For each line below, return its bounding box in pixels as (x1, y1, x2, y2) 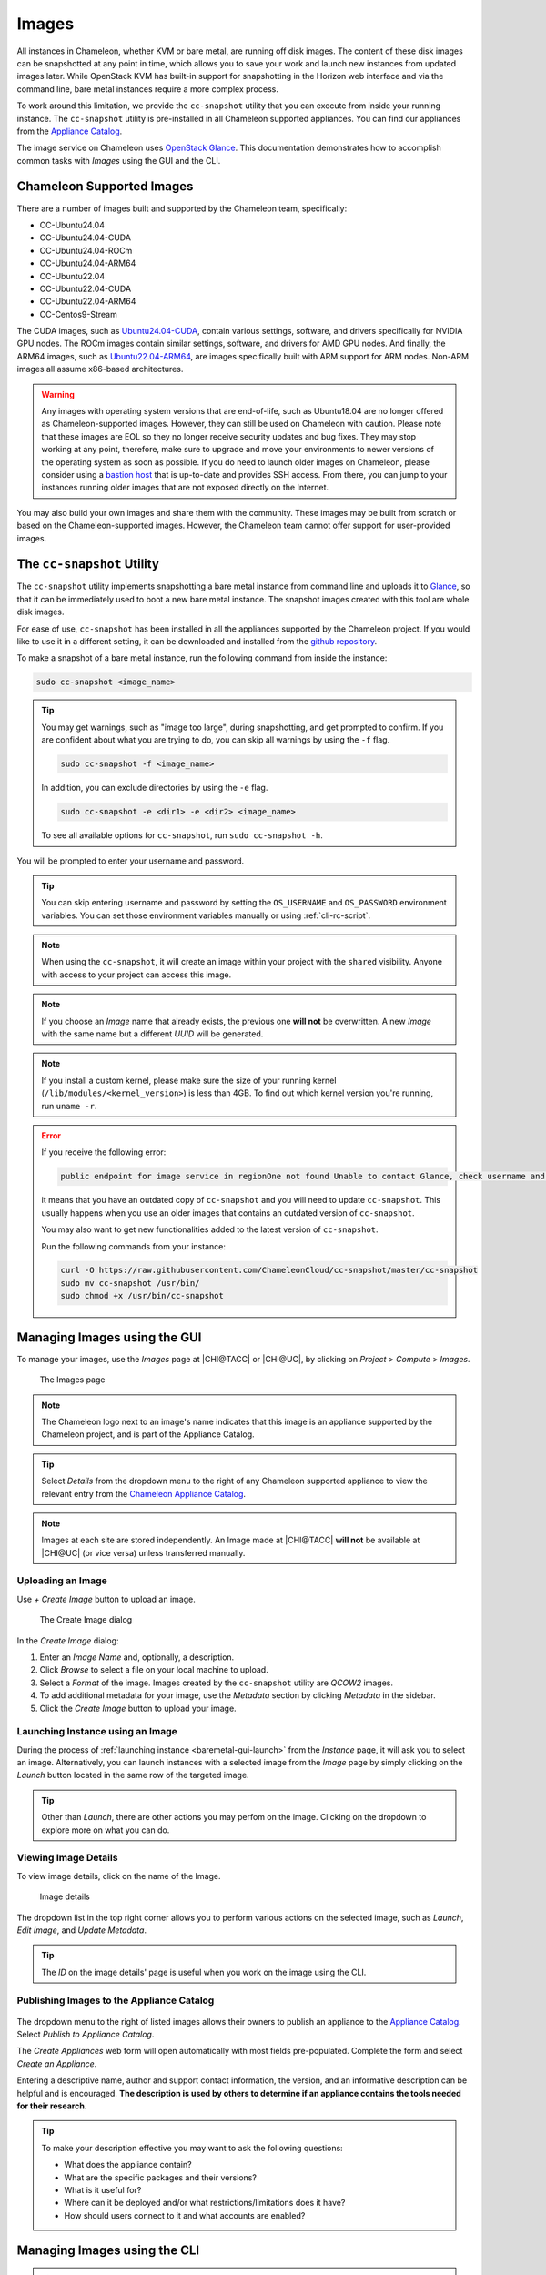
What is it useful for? (64, 2184, 142, 2195)
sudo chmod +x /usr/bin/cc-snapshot (60, 1290, 225, 1301)
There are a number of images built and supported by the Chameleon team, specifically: (16, 203, 348, 214)
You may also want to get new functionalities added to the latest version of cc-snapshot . (41, 1224, 379, 1235)
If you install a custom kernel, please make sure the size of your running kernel (41, 1075, 337, 1086)
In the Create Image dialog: (16, 1634, 119, 1646)
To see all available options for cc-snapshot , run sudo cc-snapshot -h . (41, 830, 323, 841)
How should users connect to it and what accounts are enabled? (64, 2209, 306, 2220)
